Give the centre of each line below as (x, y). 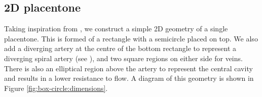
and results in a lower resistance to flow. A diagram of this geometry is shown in (129, 78)
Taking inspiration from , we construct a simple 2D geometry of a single (116, 29)
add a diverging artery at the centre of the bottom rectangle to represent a (120, 48)
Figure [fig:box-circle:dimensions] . (56, 88)
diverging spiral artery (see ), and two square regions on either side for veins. (123, 58)
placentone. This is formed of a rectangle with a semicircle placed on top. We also (131, 38)
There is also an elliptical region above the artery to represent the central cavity (128, 68)
